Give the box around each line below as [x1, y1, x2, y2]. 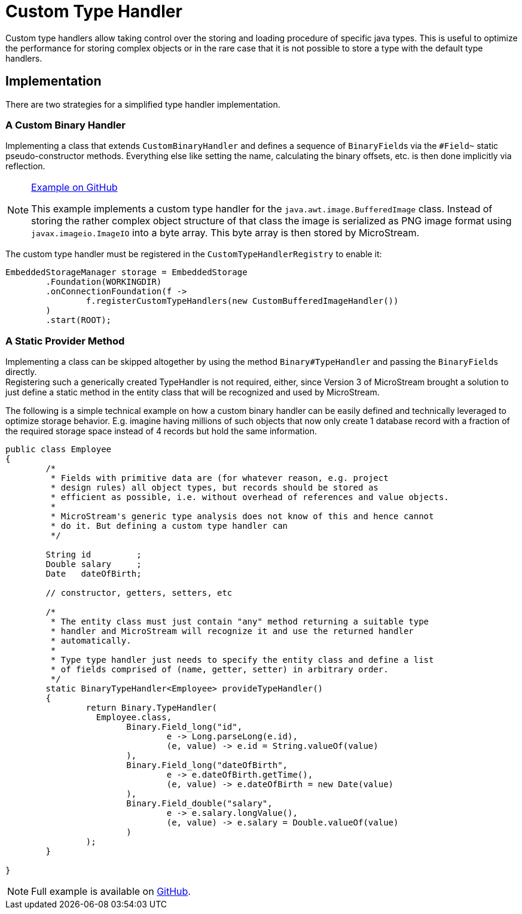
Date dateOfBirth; [45, 569, 142, 579]
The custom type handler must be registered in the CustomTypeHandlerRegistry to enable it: [5, 249, 382, 260]
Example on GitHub [31, 181, 118, 194]
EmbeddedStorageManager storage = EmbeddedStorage [5, 267, 248, 278]
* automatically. [50, 636, 132, 646]
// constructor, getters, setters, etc [45, 588, 233, 598]
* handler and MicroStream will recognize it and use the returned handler [50, 626, 414, 636]
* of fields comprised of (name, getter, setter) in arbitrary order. [50, 665, 389, 675]
